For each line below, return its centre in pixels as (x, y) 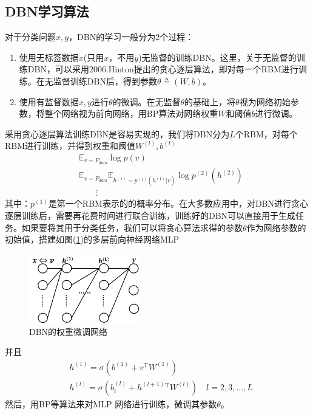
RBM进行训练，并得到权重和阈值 (70, 146)
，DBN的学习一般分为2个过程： (131, 37)
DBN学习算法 (47, 11)
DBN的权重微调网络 (69, 331)
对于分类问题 (30, 37)
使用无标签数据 (49, 57)
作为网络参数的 (276, 227)
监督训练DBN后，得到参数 (105, 81)
